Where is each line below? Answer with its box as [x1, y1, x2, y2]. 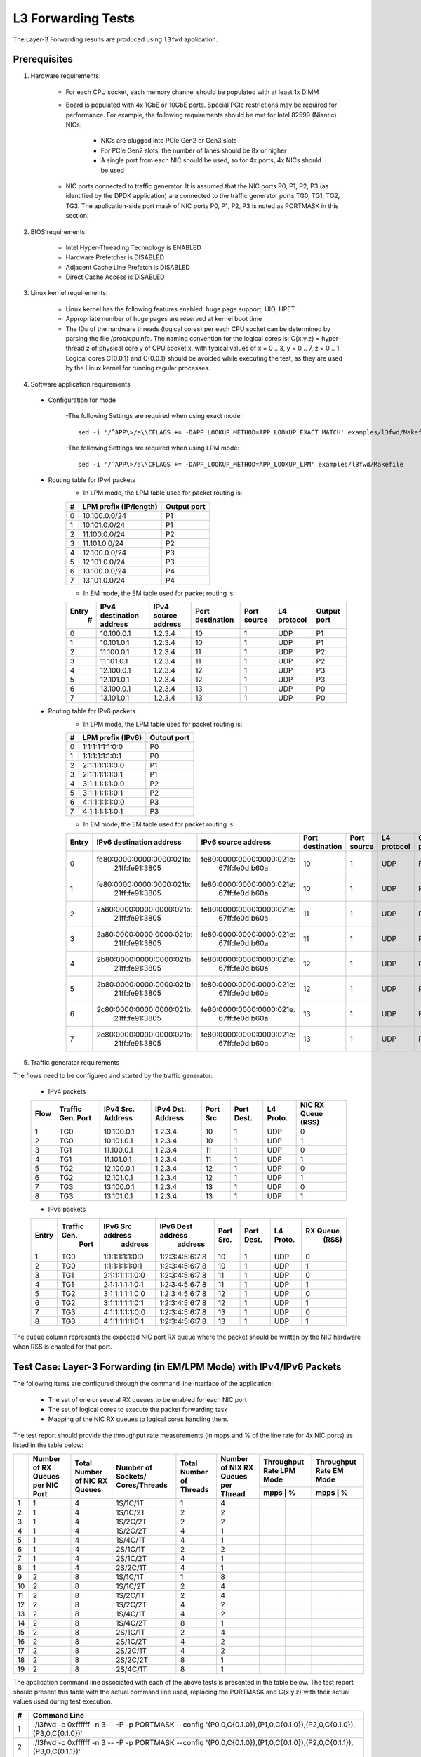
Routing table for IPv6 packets [48, 707, 136, 715]
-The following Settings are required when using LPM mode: [65, 443, 240, 453]
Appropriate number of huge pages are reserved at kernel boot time [65, 315, 262, 323]
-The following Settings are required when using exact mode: [65, 412, 242, 420]
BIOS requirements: [30, 227, 87, 235]
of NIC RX [74, 1476, 108, 1486]
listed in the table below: [13, 1441, 84, 1449]
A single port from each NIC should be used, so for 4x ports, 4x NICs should [100, 156, 322, 164]
